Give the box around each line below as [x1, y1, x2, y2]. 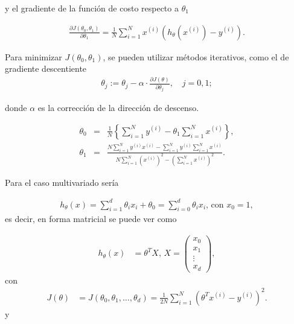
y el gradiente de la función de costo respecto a [5, 2, 179, 14]
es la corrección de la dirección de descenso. [37, 101, 199, 114]
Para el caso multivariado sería [5, 176, 119, 188]
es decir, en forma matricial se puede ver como [5, 212, 177, 225]
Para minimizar [5, 50, 62, 63]
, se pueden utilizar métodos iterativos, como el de [103, 50, 289, 63]
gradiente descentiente [5, 62, 87, 75]
